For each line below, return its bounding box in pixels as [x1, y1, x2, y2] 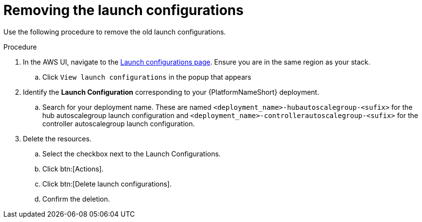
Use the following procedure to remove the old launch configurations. [3, 27, 226, 36]
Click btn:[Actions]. [42, 164, 104, 173]
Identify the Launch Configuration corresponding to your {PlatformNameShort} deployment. [23, 87, 319, 96]
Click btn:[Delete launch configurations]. [42, 179, 172, 188]
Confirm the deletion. [42, 194, 110, 203]
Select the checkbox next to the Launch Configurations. [42, 149, 221, 158]
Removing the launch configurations [3, 2, 244, 18]
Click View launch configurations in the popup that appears [42, 72, 251, 81]
